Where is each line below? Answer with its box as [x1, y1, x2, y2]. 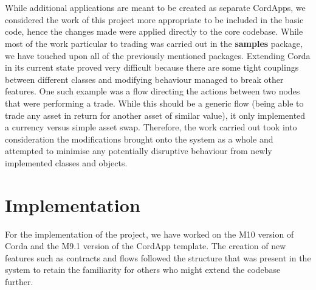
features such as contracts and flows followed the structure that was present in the [5, 251, 311, 264]
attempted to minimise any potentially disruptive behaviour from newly [5, 144, 272, 157]
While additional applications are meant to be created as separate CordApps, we [5, 1, 306, 14]
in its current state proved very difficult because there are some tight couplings [5, 61, 299, 74]
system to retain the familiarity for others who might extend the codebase [5, 263, 281, 276]
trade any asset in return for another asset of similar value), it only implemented [5, 108, 306, 121]
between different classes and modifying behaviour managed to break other [5, 72, 284, 85]
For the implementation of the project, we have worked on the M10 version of [5, 227, 294, 240]
